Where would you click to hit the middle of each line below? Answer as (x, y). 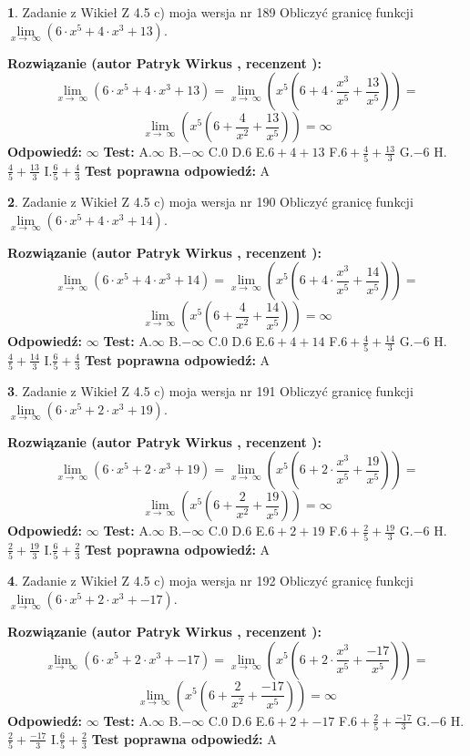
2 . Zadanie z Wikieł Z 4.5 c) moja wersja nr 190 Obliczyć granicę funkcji (210, 202)
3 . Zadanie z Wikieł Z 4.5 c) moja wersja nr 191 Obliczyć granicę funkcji (210, 391)
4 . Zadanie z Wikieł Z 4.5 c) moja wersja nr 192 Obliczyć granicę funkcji (210, 581)
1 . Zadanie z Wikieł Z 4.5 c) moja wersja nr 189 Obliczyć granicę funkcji (210, 12)
